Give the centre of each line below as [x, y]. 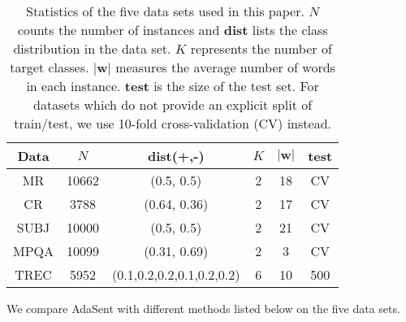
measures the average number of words [225, 67]
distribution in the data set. [92, 48]
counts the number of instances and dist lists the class [173, 30]
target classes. [50, 67]
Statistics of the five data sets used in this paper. [165, 11]
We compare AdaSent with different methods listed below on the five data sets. [203, 308]
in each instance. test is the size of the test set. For [173, 86]
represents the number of [261, 48]
